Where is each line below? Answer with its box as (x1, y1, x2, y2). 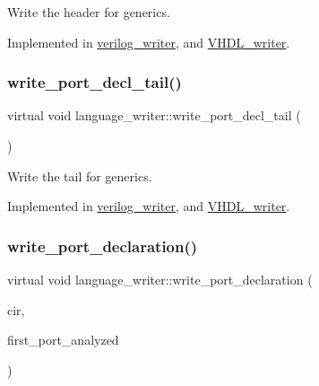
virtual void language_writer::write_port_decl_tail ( (7, 106, 301, 125)
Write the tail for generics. (7, 166, 152, 185)
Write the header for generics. (7, 3, 170, 21)
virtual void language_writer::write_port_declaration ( (7, 270, 313, 288)
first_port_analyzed (7, 330, 119, 349)
